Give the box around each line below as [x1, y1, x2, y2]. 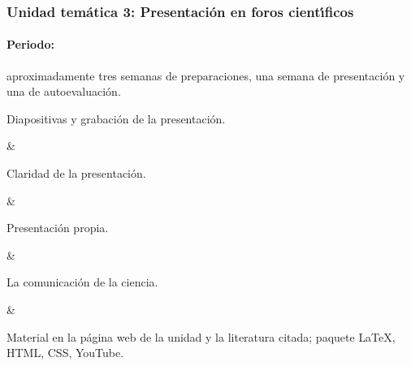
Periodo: [6, 36, 54, 53]
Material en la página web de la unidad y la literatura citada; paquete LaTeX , [6, 328, 396, 345]
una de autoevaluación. [6, 83, 121, 100]
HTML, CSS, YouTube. [6, 344, 124, 361]
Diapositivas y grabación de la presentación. [6, 110, 226, 127]
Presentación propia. [6, 219, 109, 236]
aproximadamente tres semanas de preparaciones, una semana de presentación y [6, 67, 405, 84]
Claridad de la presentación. [6, 165, 146, 182]
